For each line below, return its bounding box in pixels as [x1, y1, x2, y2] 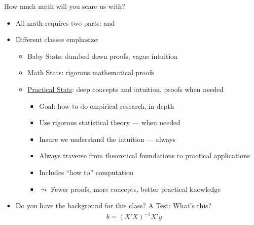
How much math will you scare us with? [4, 1, 125, 11]
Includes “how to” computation [39, 167, 134, 177]
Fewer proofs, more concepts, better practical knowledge [51, 183, 221, 194]
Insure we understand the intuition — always [39, 134, 176, 144]
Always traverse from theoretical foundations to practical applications [39, 150, 250, 161]
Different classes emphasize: [15, 34, 99, 45]
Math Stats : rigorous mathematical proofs [27, 67, 154, 78]
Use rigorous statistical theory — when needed [39, 117, 181, 128]
